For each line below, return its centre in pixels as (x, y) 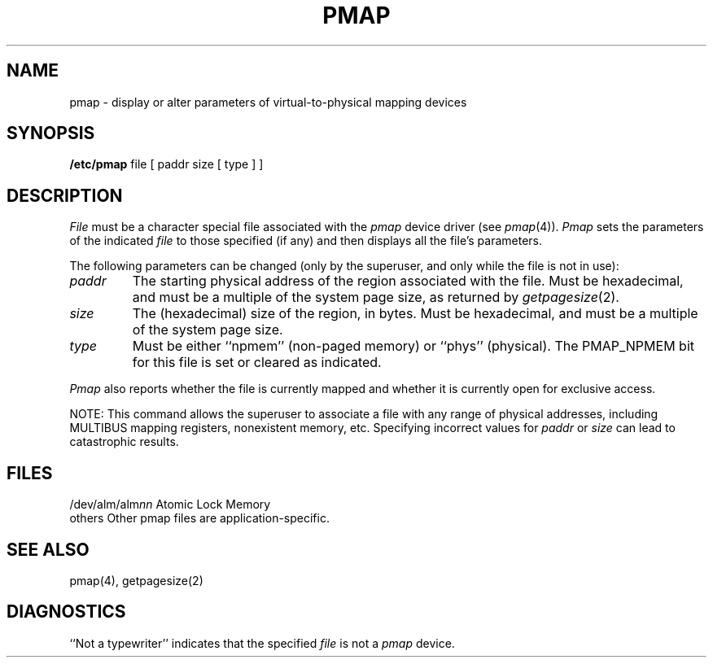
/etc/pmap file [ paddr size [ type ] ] (166, 164)
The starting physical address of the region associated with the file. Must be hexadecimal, (408, 281)
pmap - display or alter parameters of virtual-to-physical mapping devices (268, 102)
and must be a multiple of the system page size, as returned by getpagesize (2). (376, 297)
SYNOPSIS (51, 133)
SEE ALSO (48, 549)
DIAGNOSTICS (66, 612)
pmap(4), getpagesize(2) (136, 580)
